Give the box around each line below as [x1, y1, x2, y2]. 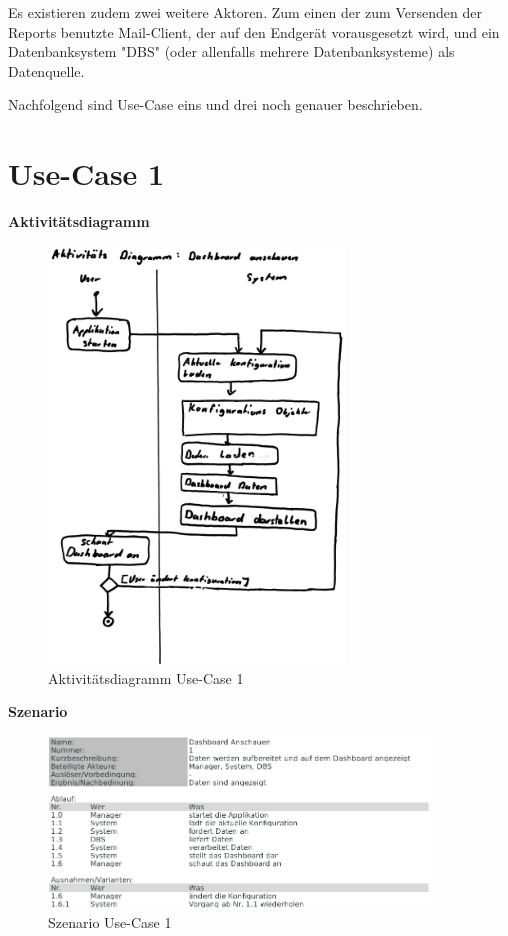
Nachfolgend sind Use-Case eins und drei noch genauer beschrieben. [8, 94, 423, 115]
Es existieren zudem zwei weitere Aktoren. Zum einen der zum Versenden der [8, 2, 482, 22]
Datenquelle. [8, 60, 85, 81]
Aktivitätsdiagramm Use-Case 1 [48, 667, 244, 688]
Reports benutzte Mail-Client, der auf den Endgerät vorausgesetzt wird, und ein [8, 21, 500, 42]
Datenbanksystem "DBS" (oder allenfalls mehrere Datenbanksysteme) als [8, 41, 455, 62]
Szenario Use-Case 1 [48, 912, 172, 933]
